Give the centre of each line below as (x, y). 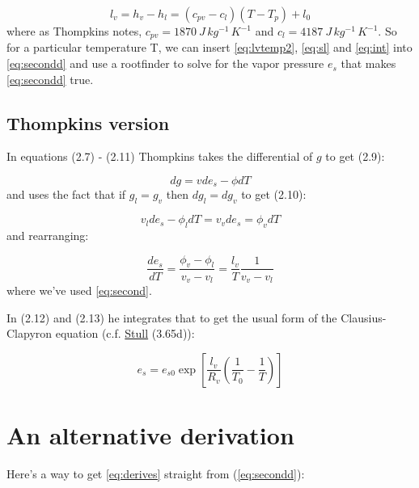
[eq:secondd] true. (50, 79)
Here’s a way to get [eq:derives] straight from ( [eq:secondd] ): (156, 473)
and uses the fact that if (66, 194)
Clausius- (364, 317)
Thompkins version (88, 122)
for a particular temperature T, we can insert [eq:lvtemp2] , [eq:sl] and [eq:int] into (209, 47)
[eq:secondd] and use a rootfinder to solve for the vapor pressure (165, 63)
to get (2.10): (274, 194)
